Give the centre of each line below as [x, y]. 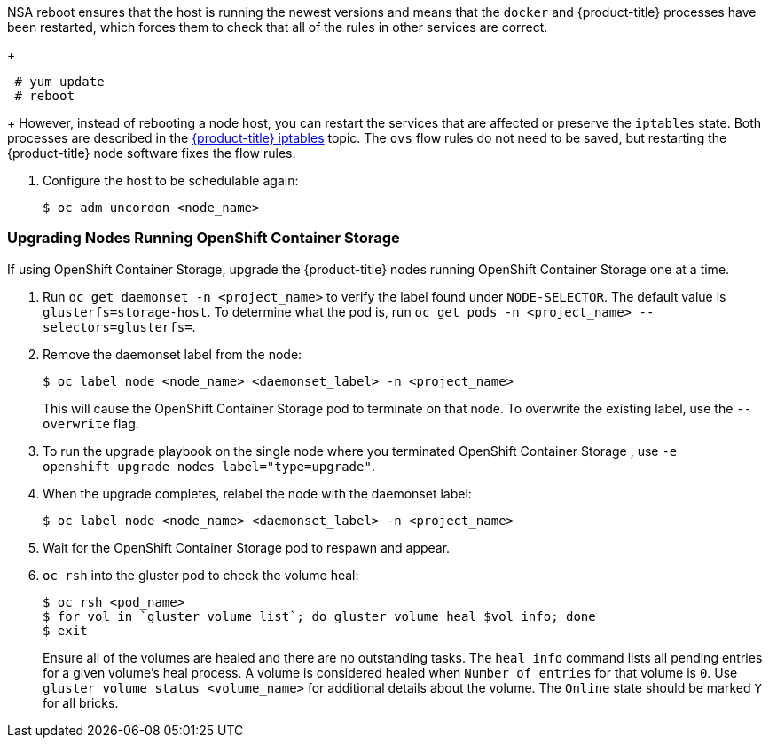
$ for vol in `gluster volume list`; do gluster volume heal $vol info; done [319, 616]
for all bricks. [81, 702]
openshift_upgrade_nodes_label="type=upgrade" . [209, 466]
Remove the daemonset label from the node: [173, 354]
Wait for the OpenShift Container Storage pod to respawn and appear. [247, 547]
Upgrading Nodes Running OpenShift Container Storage [204, 238]
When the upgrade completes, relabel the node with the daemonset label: [257, 493]
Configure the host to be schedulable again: [171, 180]
